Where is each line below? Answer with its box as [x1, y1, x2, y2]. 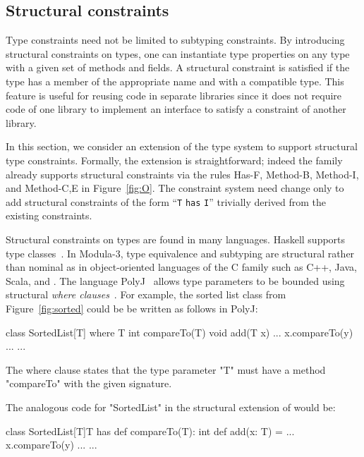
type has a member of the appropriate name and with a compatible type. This [6, 73, 344, 88]
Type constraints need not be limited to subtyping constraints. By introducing [6, 32, 345, 47]
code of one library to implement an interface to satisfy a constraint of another [6, 102, 346, 116]
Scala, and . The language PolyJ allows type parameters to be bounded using [6, 273, 345, 288]
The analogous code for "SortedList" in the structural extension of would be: [6, 399, 336, 414]
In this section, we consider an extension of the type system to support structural [6, 139, 358, 154]
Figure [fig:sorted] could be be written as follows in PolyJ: [6, 300, 258, 315]
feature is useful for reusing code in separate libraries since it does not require [6, 87, 342, 102]
